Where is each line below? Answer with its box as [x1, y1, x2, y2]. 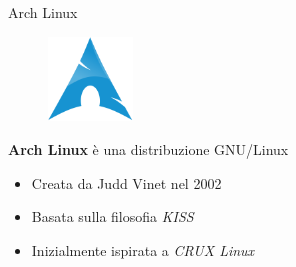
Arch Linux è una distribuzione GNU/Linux [8, 138, 289, 159]
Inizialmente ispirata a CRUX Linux [31, 239, 255, 260]
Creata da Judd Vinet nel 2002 [31, 172, 222, 193]
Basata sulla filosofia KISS [31, 206, 194, 227]
